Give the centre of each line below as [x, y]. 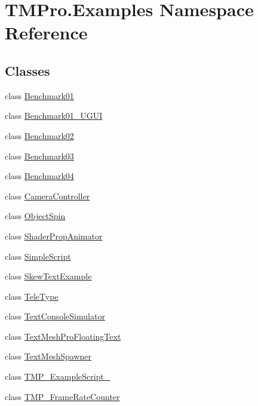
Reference [46, 33]
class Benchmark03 [39, 156]
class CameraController [47, 196]
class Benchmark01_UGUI [54, 116]
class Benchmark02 [39, 135]
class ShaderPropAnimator [54, 236]
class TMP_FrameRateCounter [62, 396]
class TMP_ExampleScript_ [58, 376]
